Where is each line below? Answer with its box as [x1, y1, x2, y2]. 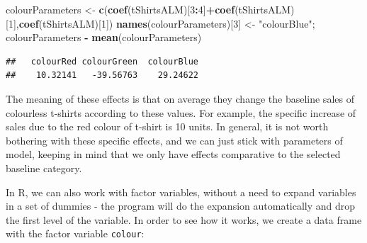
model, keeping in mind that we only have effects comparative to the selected [6, 147, 341, 162]
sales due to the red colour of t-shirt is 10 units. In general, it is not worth [6, 119, 329, 134]
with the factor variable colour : [6, 226, 145, 241]
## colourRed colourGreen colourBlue [6, 56, 199, 67]
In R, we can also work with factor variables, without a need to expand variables [6, 184, 356, 199]
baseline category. [6, 160, 82, 175]
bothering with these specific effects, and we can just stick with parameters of [6, 132, 343, 147]
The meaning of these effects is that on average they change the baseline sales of [6, 91, 354, 106]
